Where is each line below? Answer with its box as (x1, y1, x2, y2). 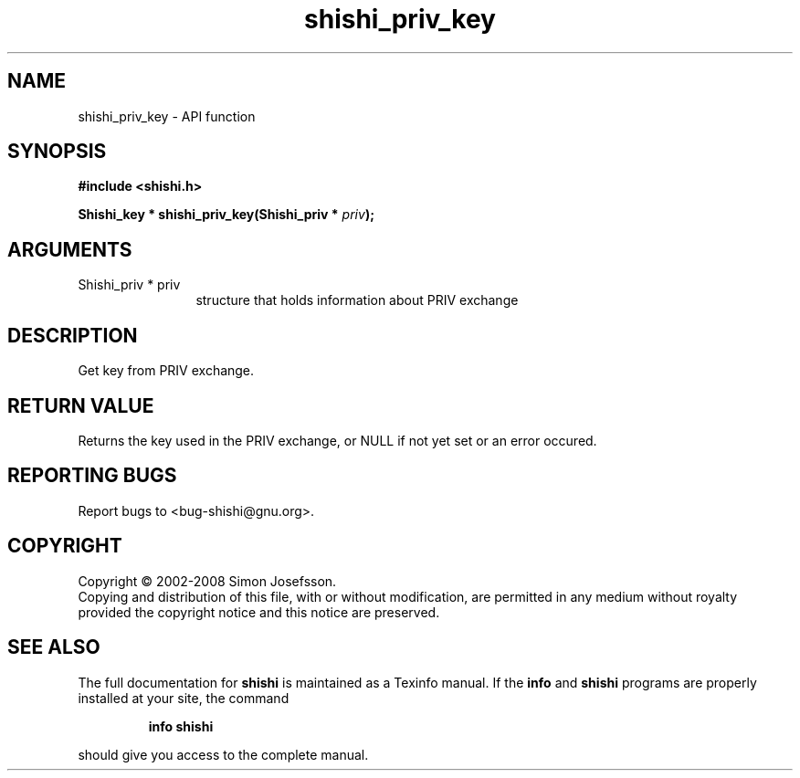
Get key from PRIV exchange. (78, 363, 255, 379)
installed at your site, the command (78, 689, 289, 706)
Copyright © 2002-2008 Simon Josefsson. (78, 573, 337, 589)
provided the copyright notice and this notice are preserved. (78, 604, 440, 620)
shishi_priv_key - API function (78, 108, 256, 124)
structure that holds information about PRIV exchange (195, 292, 519, 309)
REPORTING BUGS (7, 464, 177, 488)
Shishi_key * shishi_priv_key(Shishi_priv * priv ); (78, 206, 374, 223)
